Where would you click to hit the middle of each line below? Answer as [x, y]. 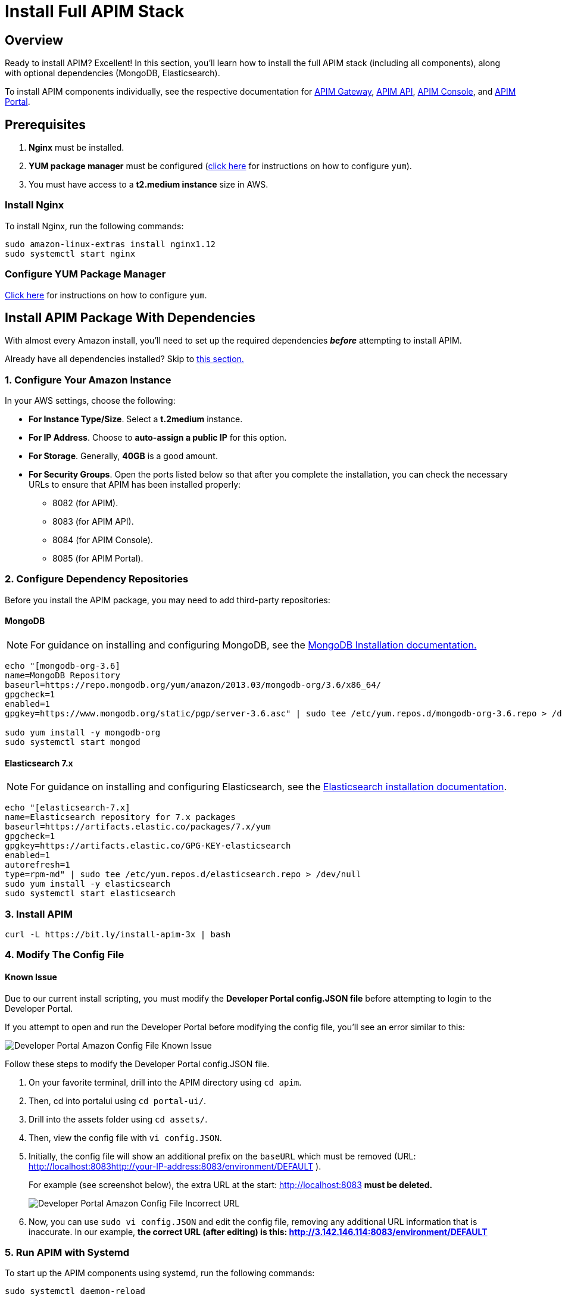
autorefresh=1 [38, 865]
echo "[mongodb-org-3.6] [63, 666]
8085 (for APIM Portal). [98, 559]
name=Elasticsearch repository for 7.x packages [120, 817]
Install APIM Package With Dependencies [130, 317]
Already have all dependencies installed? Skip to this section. [124, 359]
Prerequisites [45, 124]
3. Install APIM [39, 914]
